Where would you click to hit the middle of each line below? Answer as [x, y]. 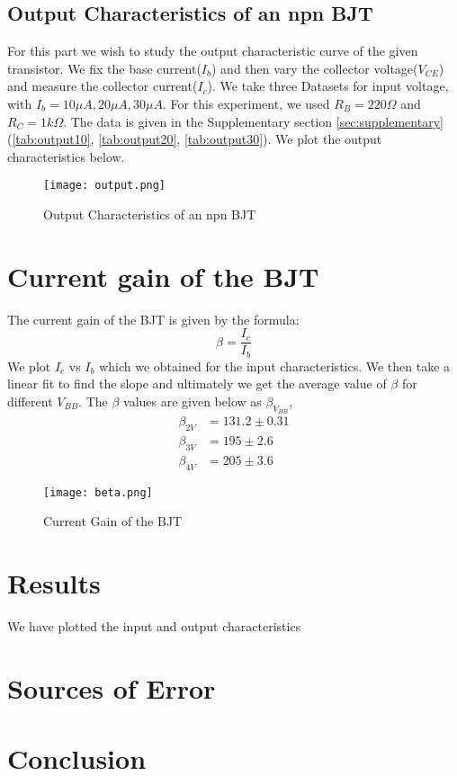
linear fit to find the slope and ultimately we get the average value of [197, 384]
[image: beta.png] [98, 492]
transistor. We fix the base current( [104, 68]
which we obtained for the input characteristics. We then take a [275, 366]
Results [54, 583]
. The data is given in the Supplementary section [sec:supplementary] [253, 121]
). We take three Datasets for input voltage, [328, 86]
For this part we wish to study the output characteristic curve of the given [213, 51]
